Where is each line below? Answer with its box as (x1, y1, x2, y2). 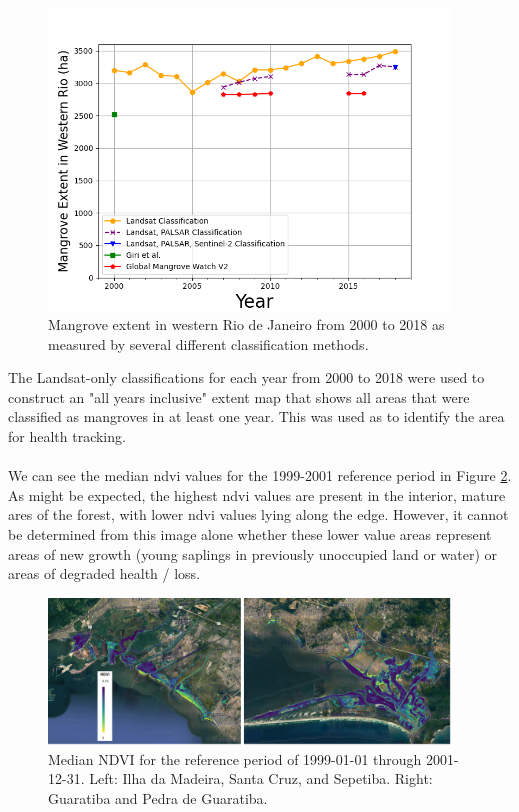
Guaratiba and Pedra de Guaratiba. (48, 787, 268, 808)
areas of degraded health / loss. (8, 563, 201, 584)
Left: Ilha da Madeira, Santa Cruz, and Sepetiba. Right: (89, 768, 433, 789)
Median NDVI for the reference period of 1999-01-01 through (48, 748, 422, 769)
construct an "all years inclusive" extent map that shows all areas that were (8, 386, 470, 407)
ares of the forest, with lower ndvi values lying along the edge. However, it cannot (8, 504, 509, 525)
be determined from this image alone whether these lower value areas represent (8, 524, 492, 545)
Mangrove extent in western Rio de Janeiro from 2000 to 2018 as (48, 314, 445, 335)
